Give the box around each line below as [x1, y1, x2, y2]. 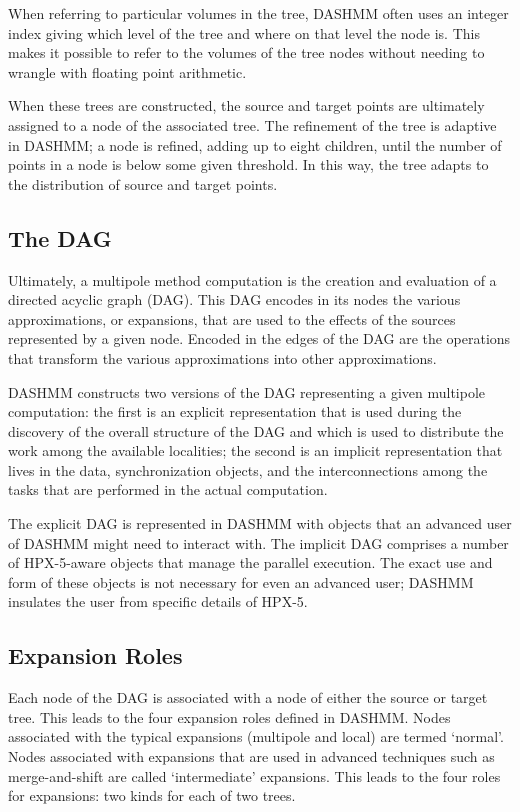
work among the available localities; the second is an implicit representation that [8, 440, 503, 461]
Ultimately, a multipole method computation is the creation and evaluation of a [8, 269, 497, 290]
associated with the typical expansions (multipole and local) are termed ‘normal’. [8, 726, 504, 747]
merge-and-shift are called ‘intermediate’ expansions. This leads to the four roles [8, 765, 501, 786]
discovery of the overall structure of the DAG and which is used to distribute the [8, 420, 504, 441]
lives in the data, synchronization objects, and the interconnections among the [8, 459, 488, 480]
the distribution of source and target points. [8, 173, 278, 194]
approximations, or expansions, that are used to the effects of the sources [8, 308, 456, 329]
